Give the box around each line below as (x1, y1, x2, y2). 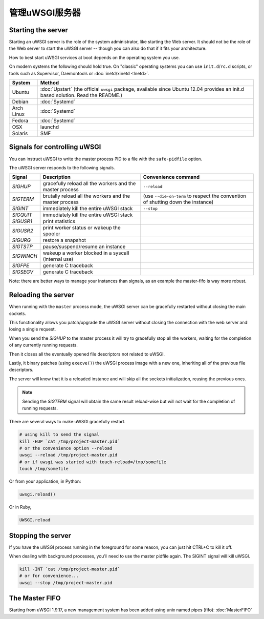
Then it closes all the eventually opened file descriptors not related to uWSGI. (9, 351, 165, 357)
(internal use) (43, 256, 73, 263)
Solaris (12, 130, 28, 137)
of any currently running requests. (9, 342, 78, 348)
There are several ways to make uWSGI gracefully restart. (9, 419, 126, 425)
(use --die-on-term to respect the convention (143, 193, 246, 200)
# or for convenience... (19, 573, 79, 578)
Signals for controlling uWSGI (9, 143, 101, 151)
